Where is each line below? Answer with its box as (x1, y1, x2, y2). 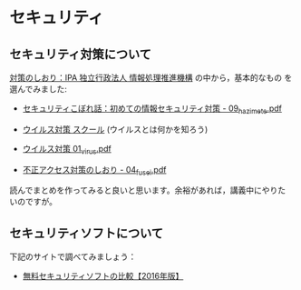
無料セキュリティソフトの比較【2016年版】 (22, 271, 184, 282)
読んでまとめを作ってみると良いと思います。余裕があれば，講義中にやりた (9, 185, 286, 195)
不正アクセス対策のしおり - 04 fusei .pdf (22, 164, 167, 177)
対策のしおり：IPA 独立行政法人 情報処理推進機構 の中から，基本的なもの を (9, 73, 293, 83)
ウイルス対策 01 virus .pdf (22, 143, 112, 156)
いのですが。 (9, 196, 57, 207)
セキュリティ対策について (9, 46, 152, 62)
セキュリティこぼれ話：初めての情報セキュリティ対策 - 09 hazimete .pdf (22, 103, 283, 115)
